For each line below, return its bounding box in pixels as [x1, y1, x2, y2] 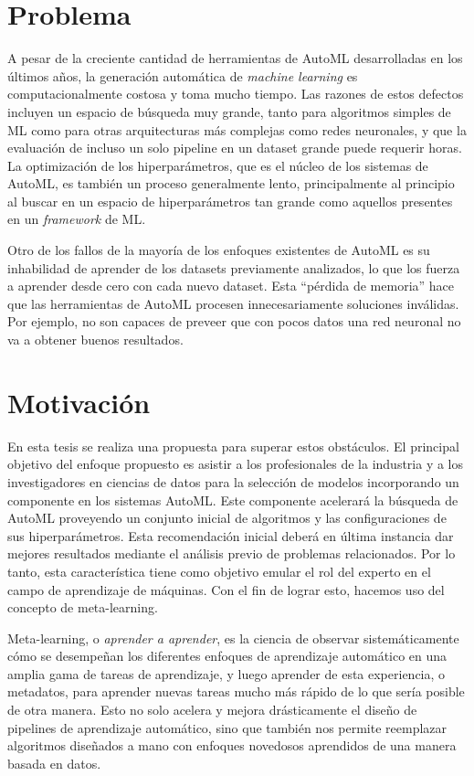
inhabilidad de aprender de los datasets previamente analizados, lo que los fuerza [7, 258, 460, 277]
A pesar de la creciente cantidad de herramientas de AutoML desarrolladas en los [7, 48, 463, 68]
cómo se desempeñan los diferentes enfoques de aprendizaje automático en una [7, 646, 448, 665]
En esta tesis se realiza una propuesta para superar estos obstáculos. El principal [7, 436, 459, 455]
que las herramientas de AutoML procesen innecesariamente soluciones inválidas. [7, 293, 459, 313]
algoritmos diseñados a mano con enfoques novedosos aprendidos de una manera [7, 736, 457, 755]
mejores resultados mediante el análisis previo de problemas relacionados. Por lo [7, 544, 456, 563]
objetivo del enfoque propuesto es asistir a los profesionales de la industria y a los [7, 454, 464, 473]
